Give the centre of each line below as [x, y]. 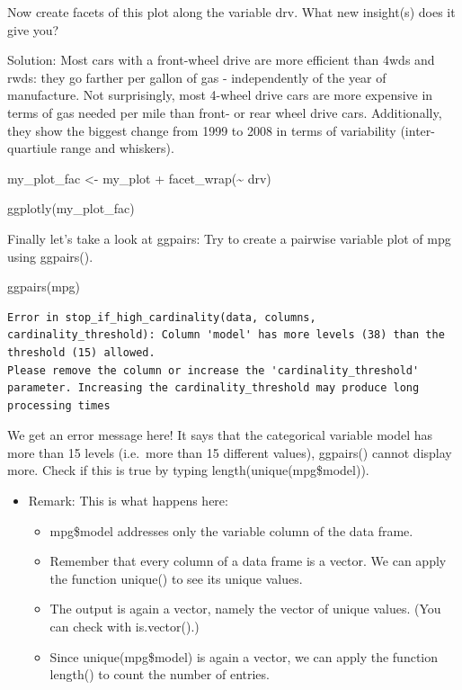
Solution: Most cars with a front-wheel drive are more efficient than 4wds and [221, 60]
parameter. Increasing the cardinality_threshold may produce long [213, 388]
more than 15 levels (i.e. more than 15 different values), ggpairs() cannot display [230, 452]
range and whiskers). [117, 148]
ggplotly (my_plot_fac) [71, 208]
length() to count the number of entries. [160, 674]
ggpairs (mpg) [44, 287]
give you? [33, 29]
